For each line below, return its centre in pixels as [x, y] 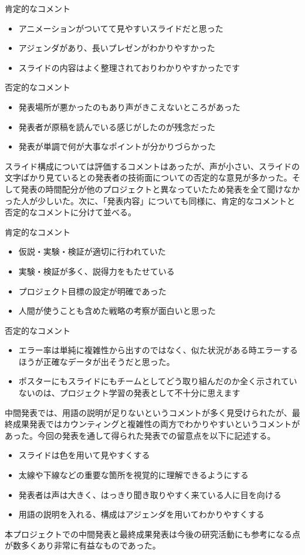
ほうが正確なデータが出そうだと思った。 [96, 361]
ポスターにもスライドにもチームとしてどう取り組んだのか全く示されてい [158, 381]
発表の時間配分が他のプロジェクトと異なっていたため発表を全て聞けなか [160, 189]
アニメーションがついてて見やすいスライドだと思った [121, 28]
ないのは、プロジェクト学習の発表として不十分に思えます [129, 393]
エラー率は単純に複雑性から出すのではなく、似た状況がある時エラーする [158, 350]
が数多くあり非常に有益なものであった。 [83, 545]
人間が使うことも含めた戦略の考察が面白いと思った [117, 311]
